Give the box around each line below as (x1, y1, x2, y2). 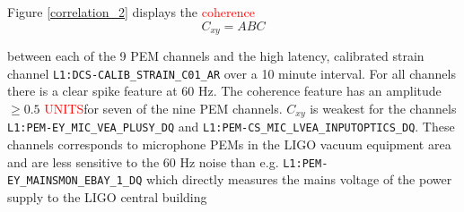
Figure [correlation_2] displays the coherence (7, 3, 255, 21)
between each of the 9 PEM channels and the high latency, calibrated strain (7, 47, 425, 65)
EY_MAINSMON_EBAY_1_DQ (7, 174, 143, 188)
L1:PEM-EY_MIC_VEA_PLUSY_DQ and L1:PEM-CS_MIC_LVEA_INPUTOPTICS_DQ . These (7, 117, 455, 136)
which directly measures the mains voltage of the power (146, 170, 452, 189)
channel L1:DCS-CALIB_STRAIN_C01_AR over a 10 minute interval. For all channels (7, 64, 456, 82)
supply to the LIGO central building (7, 187, 207, 206)
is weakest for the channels (310, 98, 457, 117)
